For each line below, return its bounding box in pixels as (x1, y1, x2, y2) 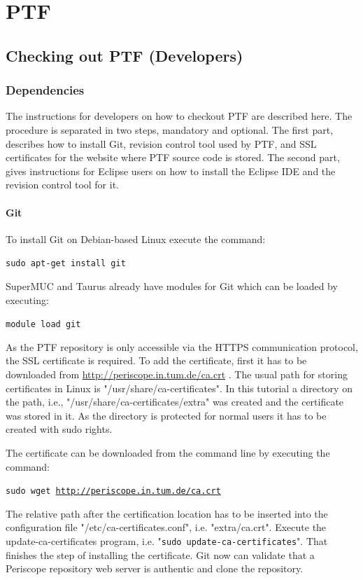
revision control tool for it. (6, 177, 119, 192)
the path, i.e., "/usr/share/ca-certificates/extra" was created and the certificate (6, 394, 344, 409)
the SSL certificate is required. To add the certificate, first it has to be (6, 353, 307, 368)
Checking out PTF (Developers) (6, 44, 243, 66)
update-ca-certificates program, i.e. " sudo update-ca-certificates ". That (6, 534, 328, 548)
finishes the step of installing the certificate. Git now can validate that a (6, 547, 315, 562)
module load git (6, 319, 81, 330)
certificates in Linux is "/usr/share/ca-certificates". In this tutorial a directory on (6, 380, 353, 395)
